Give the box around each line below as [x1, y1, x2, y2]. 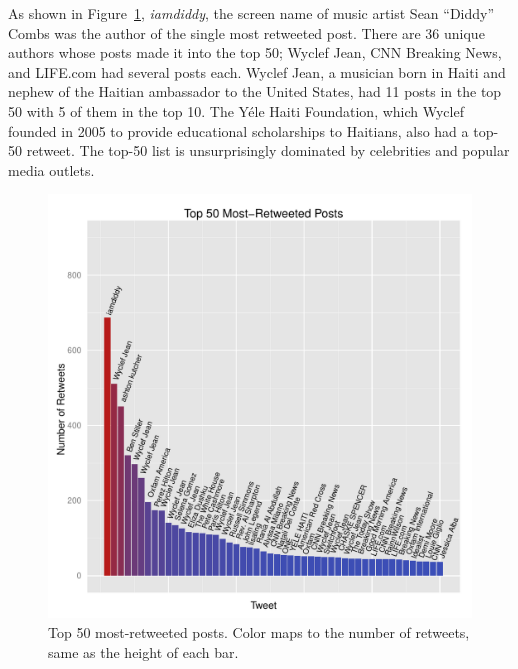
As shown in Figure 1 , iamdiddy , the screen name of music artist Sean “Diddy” [8, 3, 495, 23]
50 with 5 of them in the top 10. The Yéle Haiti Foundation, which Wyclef [8, 100, 464, 121]
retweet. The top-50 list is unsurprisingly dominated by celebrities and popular [26, 140, 510, 161]
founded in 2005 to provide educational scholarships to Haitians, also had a [8, 120, 469, 141]
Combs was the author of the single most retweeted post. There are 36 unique [8, 22, 485, 43]
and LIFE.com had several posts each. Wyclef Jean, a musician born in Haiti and [8, 61, 506, 82]
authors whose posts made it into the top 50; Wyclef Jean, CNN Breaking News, [8, 42, 502, 63]
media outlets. [8, 159, 95, 180]
